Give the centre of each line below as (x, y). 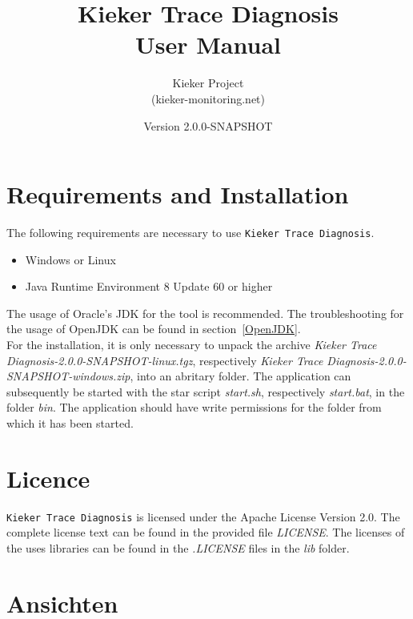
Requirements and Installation (178, 194)
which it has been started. (70, 423)
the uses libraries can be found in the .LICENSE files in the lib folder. (178, 548)
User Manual (208, 44)
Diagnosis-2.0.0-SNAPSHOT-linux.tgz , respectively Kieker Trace (165, 360)
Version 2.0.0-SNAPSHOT (208, 125)
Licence (48, 478)
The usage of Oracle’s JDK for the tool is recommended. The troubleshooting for (205, 313)
